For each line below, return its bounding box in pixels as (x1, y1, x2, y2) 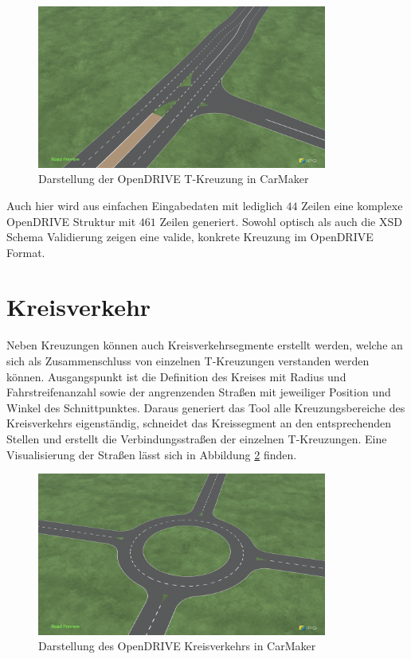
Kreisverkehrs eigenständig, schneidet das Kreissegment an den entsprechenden (6, 415, 391, 431)
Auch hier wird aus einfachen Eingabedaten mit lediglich (6, 197, 283, 213)
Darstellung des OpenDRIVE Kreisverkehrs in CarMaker (38, 638, 316, 654)
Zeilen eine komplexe (301, 197, 403, 213)
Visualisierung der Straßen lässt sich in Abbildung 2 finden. (6, 446, 297, 462)
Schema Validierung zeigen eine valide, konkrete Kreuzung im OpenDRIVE (6, 228, 374, 245)
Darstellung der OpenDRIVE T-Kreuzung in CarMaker (38, 170, 309, 187)
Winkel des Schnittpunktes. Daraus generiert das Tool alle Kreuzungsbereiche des (6, 399, 405, 415)
